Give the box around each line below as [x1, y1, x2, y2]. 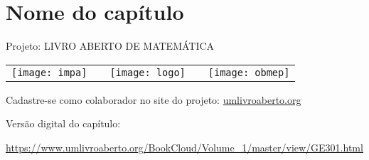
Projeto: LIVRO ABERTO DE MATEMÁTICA [6, 38, 215, 53]
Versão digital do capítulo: [6, 116, 121, 131]
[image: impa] [11, 66, 87, 78]
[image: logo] [109, 66, 186, 78]
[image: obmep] [208, 66, 290, 78]
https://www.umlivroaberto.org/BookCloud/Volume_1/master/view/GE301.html [6, 139, 363, 154]
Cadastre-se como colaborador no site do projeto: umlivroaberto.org [6, 92, 301, 107]
